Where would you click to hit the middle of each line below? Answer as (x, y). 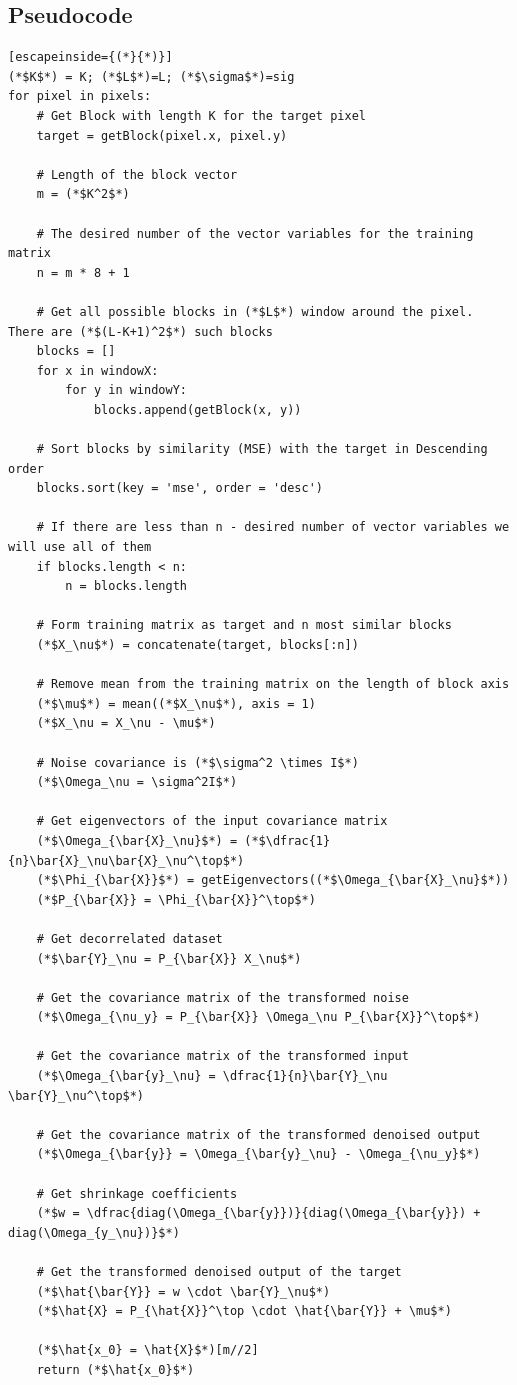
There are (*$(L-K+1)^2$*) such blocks (140, 331)
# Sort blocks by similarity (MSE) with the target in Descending (262, 449)
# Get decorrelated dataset (129, 938)
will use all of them (80, 547)
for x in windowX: (97, 370)
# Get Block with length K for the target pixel (201, 115)
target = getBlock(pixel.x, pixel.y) (162, 135)
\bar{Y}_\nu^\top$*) (76, 1095)
